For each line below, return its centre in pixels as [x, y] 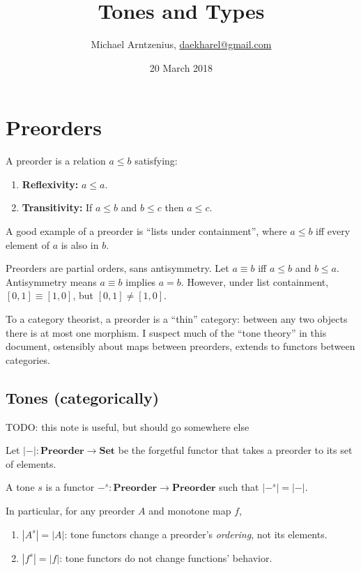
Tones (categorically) [83, 397]
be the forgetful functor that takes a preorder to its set [235, 450]
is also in [80, 244]
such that [239, 487]
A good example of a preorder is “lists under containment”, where [146, 231]
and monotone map [190, 510]
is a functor [70, 487]
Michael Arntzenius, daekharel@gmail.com [181, 44]
